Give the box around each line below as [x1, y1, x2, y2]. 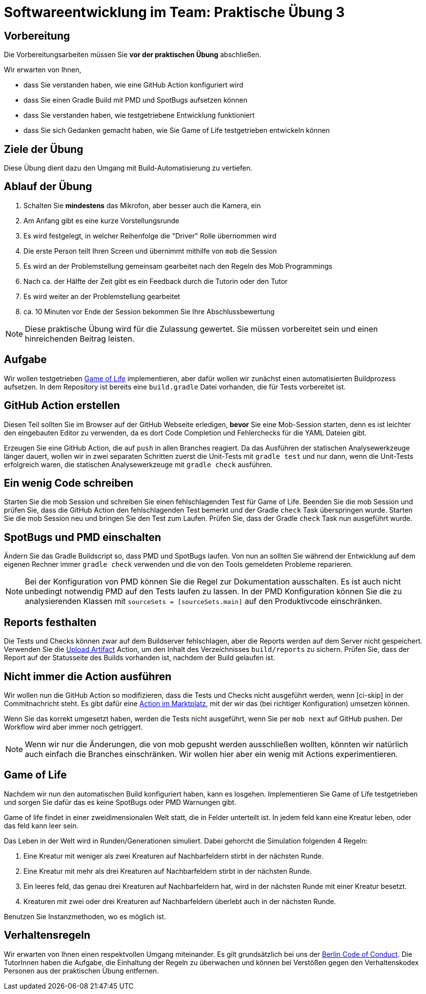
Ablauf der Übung [4, 180, 92, 193]
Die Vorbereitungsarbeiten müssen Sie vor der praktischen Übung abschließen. [4, 50, 262, 59]
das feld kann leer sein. [4, 821, 79, 830]
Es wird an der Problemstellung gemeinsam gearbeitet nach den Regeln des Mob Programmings [23, 261, 333, 270]
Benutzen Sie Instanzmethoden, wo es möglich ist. [4, 912, 166, 921]
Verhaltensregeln [4, 929, 90, 942]
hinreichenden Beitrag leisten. [25, 333, 135, 344]
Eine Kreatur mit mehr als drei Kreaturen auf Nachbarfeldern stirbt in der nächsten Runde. [23, 866, 312, 875]
